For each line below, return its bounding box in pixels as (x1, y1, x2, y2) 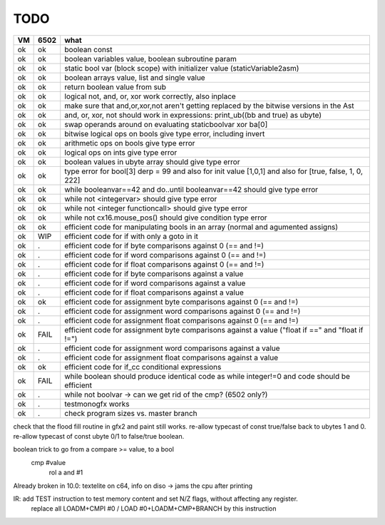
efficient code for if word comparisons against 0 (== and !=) (64, 250, 267, 260)
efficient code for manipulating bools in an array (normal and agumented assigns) (64, 222, 339, 232)
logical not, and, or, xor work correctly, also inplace (64, 91, 237, 101)
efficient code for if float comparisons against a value (64, 287, 244, 297)
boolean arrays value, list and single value (64, 72, 206, 82)
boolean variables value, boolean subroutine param (64, 53, 237, 63)
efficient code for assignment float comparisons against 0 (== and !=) (64, 315, 299, 325)
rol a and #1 (48, 468, 83, 477)
